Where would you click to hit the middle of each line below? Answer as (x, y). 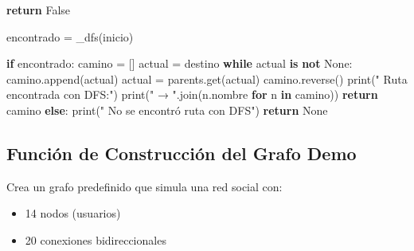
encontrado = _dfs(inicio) (70, 36)
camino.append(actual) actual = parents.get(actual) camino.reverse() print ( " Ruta (207, 78)
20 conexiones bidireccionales (96, 239)
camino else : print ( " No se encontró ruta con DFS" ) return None (167, 110)
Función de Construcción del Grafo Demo (182, 153)
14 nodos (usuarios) (73, 213)
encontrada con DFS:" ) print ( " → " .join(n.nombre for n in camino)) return (192, 94)
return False (39, 10)
